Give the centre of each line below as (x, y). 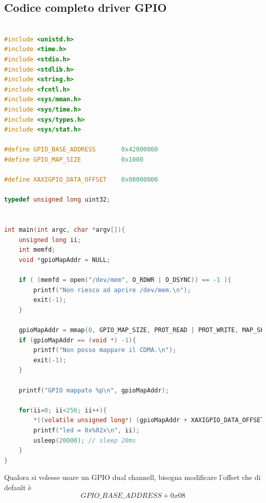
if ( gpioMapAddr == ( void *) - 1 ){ (77, 340)
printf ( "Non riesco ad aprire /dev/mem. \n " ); (112, 290)
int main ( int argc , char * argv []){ (65, 230)
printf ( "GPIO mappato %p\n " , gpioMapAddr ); (94, 390)
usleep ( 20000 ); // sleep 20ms (85, 440)
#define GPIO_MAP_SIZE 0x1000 (74, 159)
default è (18, 487)
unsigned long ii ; (50, 240)
